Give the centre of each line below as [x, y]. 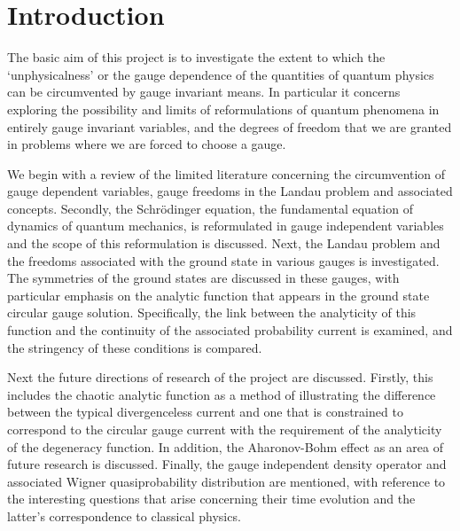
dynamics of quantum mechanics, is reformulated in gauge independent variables [226, 226]
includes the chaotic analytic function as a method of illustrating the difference [222, 394]
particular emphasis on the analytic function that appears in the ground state [218, 295]
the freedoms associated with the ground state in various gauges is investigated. [223, 260]
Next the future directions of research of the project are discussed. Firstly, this [220, 377]
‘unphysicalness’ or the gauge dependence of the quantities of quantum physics [221, 74]
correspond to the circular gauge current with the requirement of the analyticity [225, 429]
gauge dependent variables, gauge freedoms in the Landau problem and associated [230, 191]
